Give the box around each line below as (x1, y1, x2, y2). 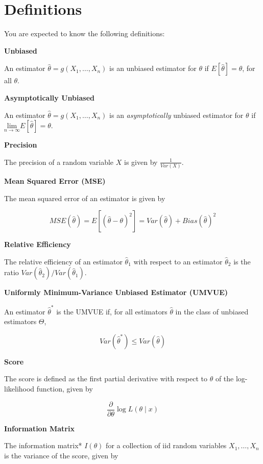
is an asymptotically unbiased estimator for (109, 109, 244, 120)
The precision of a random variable (4, 156, 114, 167)
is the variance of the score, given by (4, 450, 118, 460)
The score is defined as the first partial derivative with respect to (4, 373, 207, 384)
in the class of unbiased (175, 306, 249, 316)
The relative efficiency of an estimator (4, 256, 123, 266)
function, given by (36, 383, 93, 394)
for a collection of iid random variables (106, 440, 227, 451)
